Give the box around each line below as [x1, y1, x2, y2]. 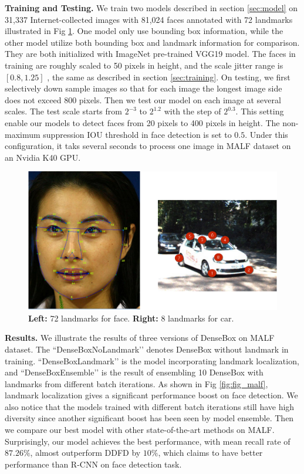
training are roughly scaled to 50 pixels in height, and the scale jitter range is [5, 59, 283, 71]
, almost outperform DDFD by [30, 446, 141, 459]
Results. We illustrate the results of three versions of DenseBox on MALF [5, 331, 275, 344]
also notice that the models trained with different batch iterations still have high [5, 400, 295, 412]
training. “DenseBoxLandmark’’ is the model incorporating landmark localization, [5, 354, 299, 367]
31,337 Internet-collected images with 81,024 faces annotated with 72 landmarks [5, 13, 293, 25]
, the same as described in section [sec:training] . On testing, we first [47, 70, 291, 83]
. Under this [245, 128, 288, 140]
